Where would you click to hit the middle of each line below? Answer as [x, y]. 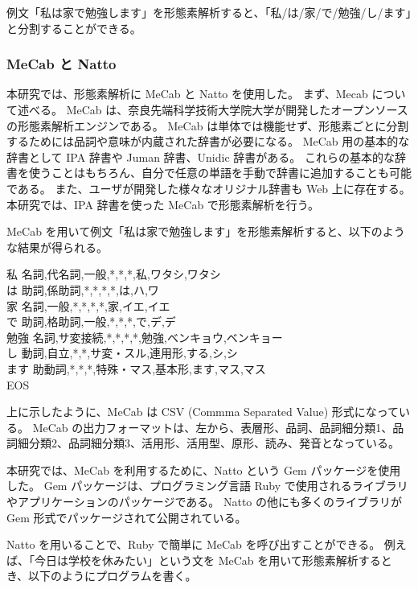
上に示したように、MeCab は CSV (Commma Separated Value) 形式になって [203, 412]
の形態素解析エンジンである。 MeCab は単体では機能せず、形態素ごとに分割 [208, 125]
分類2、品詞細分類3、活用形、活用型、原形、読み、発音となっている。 [214, 443]
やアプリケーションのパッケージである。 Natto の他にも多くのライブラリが [205, 502]
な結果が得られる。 [57, 247]
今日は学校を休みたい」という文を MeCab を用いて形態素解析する [207, 560]
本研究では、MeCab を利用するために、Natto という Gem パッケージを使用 [204, 470]
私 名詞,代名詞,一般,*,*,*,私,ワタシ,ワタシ [114, 274]
